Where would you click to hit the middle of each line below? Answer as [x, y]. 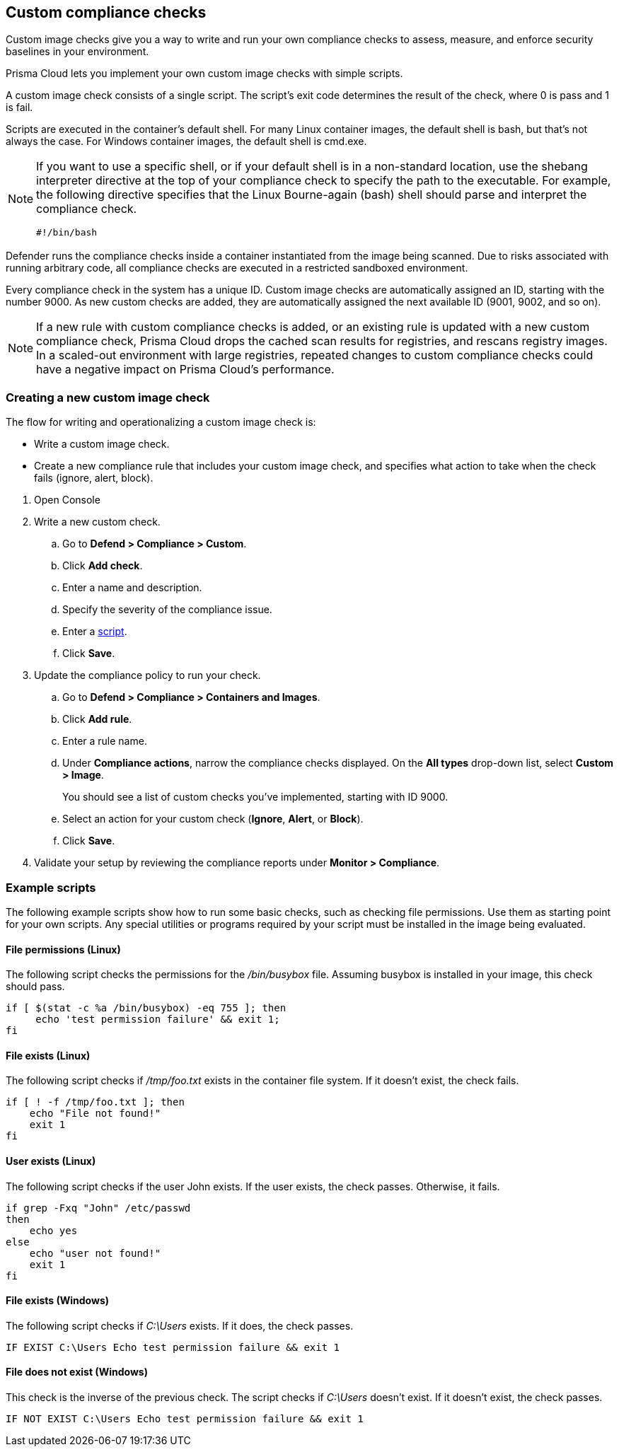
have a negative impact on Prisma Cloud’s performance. [185, 370]
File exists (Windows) [58, 1301]
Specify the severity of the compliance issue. [167, 610]
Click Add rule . [97, 719]
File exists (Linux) [48, 1055]
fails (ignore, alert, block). [94, 478]
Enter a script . [95, 632]
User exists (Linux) [51, 1161]
